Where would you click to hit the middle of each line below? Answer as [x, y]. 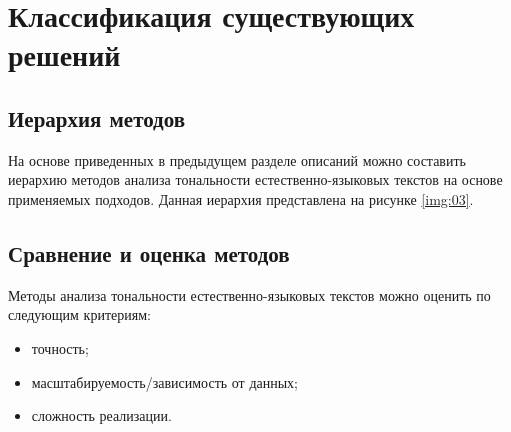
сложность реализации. [101, 415]
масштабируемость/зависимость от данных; [165, 381]
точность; [60, 347]
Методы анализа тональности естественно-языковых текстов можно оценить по [249, 294]
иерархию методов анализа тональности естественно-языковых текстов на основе [255, 179]
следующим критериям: [79, 314]
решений [64, 54]
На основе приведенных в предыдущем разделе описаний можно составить [237, 159]
